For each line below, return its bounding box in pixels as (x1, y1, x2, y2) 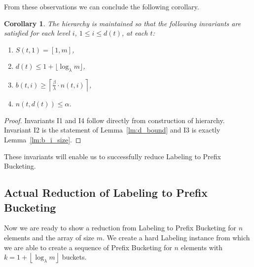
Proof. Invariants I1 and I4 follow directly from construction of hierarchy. (4, 115, 225, 125)
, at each (121, 28, 148, 38)
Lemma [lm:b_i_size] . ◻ (4, 134, 81, 144)
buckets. (62, 252, 87, 262)
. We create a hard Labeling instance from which (102, 232, 250, 242)
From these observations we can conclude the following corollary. (4, 1, 199, 11)
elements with (181, 242, 223, 252)
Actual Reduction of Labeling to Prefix (4, 185, 208, 200)
